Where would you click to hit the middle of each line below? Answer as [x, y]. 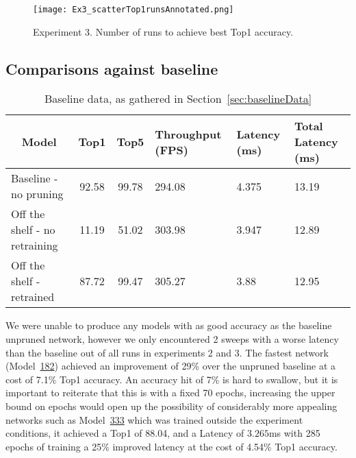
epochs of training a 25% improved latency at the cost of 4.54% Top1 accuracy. [171, 446]
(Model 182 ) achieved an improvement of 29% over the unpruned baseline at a [171, 366]
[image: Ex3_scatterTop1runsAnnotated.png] [133, 10]
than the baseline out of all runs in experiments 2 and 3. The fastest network [167, 352]
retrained [33, 297]
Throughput [188, 134]
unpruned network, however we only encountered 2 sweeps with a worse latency [172, 339]
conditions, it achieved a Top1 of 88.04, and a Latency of [125, 433]
